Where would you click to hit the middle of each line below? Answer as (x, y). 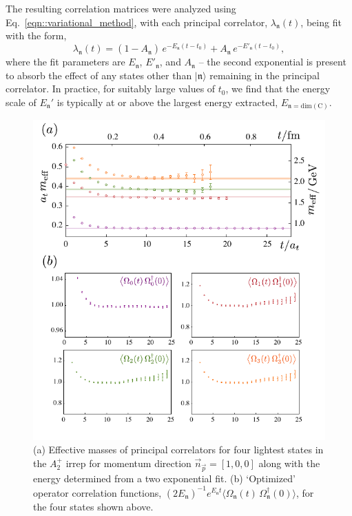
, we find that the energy (278, 89)
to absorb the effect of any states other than (99, 75)
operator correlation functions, (97, 492)
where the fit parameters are (65, 62)
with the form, (36, 35)
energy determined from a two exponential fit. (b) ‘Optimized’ (164, 478)
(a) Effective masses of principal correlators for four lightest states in (178, 450)
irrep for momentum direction (128, 463)
